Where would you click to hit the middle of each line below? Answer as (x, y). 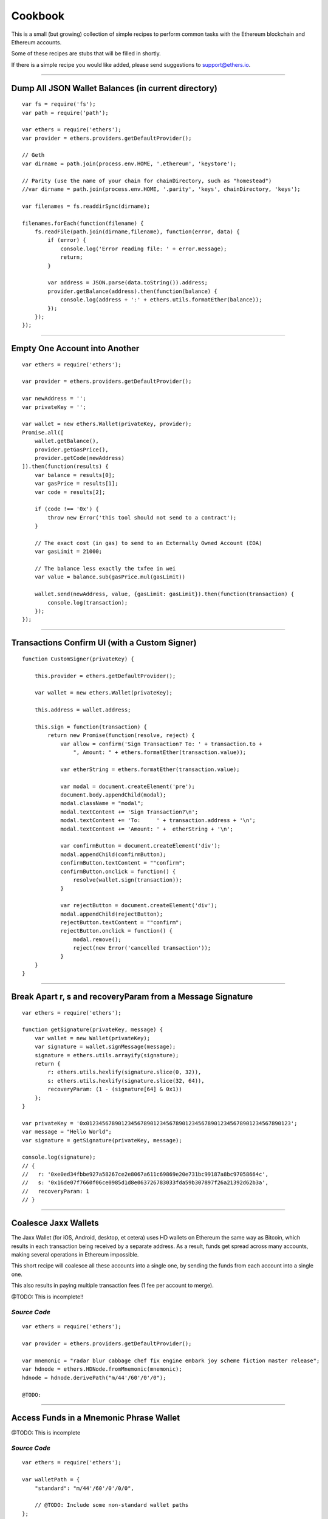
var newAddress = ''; (54, 399)
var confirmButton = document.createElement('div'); (141, 846)
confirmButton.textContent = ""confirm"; (123, 863)
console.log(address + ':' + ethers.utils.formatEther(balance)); (161, 300)
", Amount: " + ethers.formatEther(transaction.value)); (160, 753)
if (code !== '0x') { (67, 509)
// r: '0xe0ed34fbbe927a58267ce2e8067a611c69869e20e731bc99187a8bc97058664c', (145, 1174)
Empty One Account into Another (75, 348)
